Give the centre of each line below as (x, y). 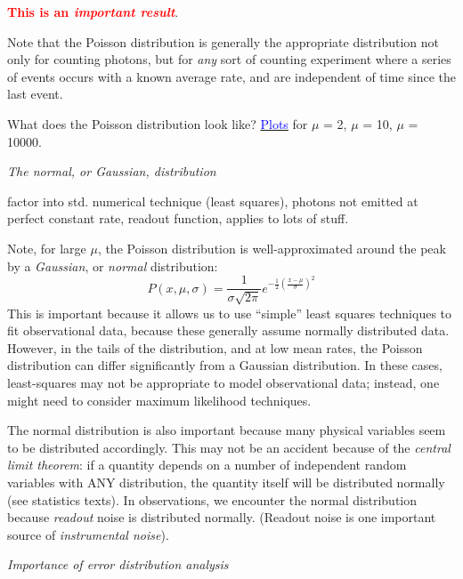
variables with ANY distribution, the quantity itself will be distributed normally (226, 482)
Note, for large (47, 248)
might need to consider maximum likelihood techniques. (159, 400)
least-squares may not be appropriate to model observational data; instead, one (223, 382)
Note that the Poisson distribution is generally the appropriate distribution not (223, 41)
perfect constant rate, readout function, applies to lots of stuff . (178, 218)
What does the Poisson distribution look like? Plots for (158, 123)
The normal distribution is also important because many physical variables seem (227, 430)
